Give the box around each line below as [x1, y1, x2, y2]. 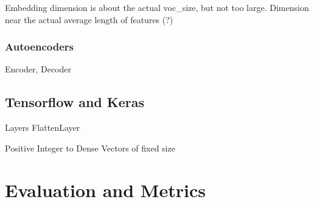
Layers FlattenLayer [5, 121, 80, 134]
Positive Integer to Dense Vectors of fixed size [5, 141, 175, 154]
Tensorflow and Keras [5, 92, 144, 111]
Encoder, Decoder [5, 63, 71, 75]
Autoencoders [5, 39, 74, 54]
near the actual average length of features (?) [5, 13, 173, 26]
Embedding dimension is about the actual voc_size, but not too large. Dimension [5, 1, 309, 13]
